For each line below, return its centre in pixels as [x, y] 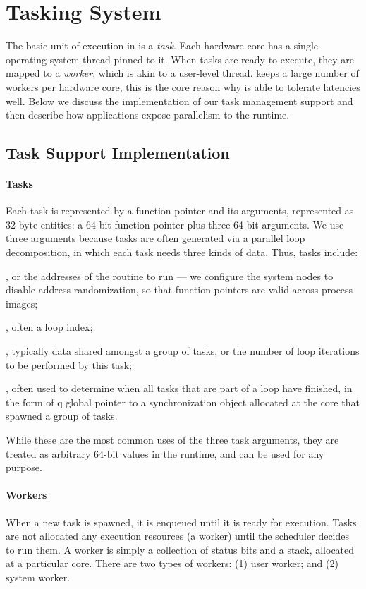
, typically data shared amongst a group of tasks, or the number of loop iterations [183, 351]
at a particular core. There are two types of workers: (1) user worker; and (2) [172, 563]
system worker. [38, 577]
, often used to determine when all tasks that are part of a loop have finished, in [179, 388]
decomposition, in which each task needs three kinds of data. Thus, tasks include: [182, 252]
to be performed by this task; [69, 364]
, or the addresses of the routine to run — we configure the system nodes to [170, 275]
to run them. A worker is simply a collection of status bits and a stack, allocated [180, 549]
